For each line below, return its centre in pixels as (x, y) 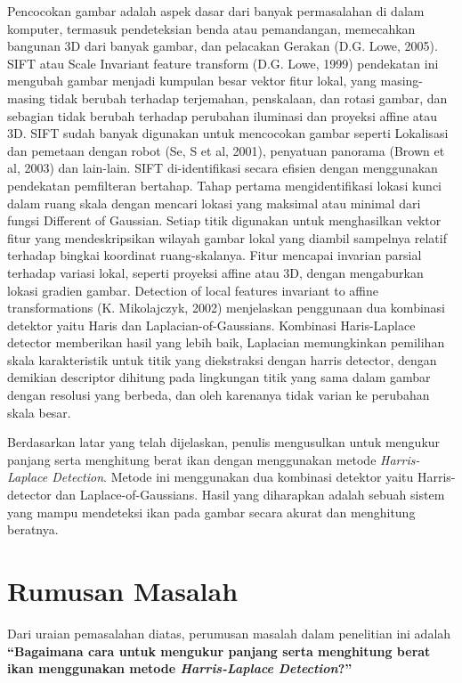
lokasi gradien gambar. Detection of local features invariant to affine (193, 290)
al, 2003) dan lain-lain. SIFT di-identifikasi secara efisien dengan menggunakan (223, 168)
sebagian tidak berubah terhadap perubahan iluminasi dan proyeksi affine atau (223, 115)
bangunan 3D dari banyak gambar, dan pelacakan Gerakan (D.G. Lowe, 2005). (223, 46)
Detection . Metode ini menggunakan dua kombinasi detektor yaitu (233, 477)
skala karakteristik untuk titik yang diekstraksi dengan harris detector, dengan (222, 359)
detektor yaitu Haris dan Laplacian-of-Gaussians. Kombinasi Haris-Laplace (211, 325)
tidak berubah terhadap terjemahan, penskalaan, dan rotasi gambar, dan (248, 98)
